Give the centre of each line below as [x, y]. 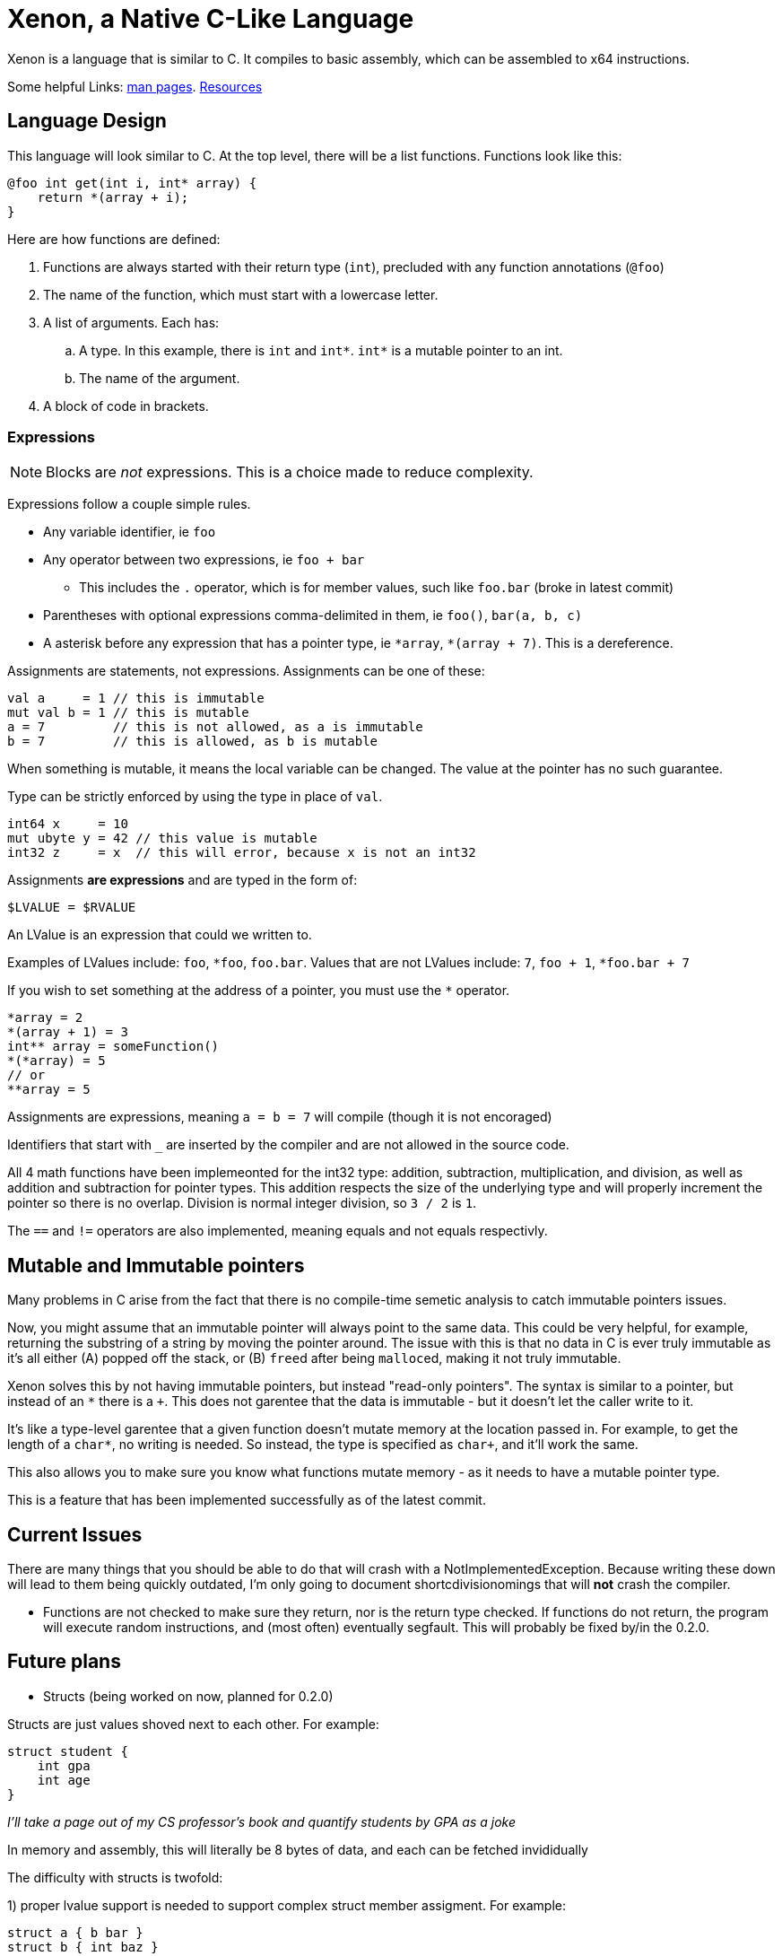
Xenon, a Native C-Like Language [211, 19]
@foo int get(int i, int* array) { [132, 183]
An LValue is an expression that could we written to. [160, 935]
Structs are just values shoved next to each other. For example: [193, 1724]
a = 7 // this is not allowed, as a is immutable [215, 727]
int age [64, 1780]
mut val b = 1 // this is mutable [128, 713]
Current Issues [75, 1534]
